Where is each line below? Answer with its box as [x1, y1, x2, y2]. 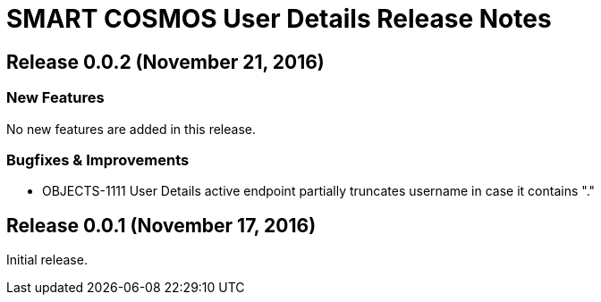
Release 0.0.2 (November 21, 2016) [6, 50, 325, 73]
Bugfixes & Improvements [6, 150, 190, 169]
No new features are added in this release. [6, 121, 256, 137]
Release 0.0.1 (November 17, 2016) [6, 214, 317, 237]
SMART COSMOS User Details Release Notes [6, 4, 552, 34]
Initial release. [6, 252, 88, 268]
